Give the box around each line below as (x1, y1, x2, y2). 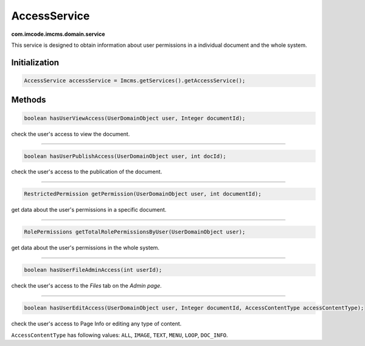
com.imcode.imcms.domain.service (11, 30, 105, 38)
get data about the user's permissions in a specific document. (11, 206, 167, 213)
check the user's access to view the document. (11, 130, 130, 137)
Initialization (11, 57, 60, 67)
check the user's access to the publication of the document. (11, 168, 162, 176)
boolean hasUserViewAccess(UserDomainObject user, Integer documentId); (24, 114, 246, 122)
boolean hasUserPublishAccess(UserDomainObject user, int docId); (24, 153, 226, 159)
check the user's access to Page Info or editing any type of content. (11, 320, 182, 328)
